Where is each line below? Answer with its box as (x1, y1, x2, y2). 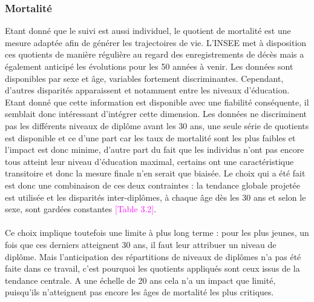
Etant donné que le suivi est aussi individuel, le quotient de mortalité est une (5, 24, 291, 37)
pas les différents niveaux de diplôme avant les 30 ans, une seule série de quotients (5, 119, 309, 132)
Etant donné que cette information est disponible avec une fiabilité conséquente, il (5, 95, 309, 108)
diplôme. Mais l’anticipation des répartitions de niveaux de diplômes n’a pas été (5, 250, 301, 263)
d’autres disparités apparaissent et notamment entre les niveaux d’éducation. (5, 84, 290, 96)
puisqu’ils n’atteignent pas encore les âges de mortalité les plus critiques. (5, 286, 274, 298)
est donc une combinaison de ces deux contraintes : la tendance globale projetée (5, 178, 301, 191)
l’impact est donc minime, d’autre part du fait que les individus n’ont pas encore (5, 143, 304, 156)
